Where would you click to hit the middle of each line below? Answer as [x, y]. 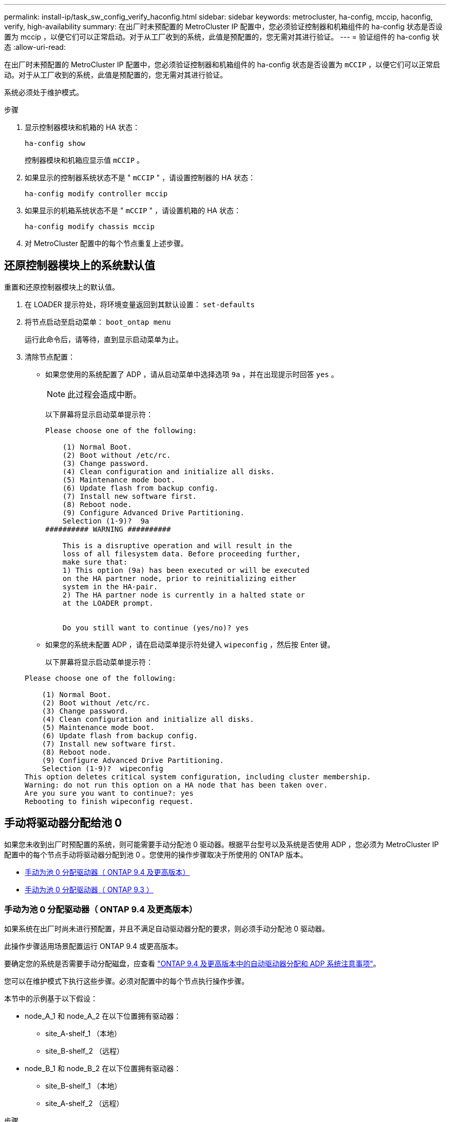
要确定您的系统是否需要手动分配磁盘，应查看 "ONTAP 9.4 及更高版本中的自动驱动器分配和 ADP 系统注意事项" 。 [192, 964]
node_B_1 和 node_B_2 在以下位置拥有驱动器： [103, 1069]
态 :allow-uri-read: [35, 47]
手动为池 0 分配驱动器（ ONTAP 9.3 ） [89, 889]
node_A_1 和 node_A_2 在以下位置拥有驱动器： [103, 1016]
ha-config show [55, 143]
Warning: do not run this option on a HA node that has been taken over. [176, 785]
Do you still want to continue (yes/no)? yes [156, 628]
